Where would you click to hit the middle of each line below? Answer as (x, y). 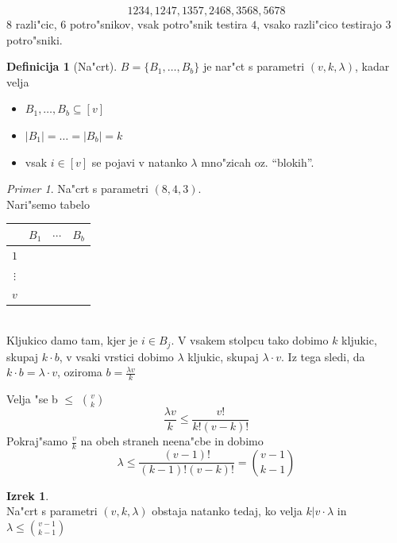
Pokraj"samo (37, 441)
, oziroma (80, 372)
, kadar (372, 66)
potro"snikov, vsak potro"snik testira (158, 24)
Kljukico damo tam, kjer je (72, 340)
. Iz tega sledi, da (323, 356)
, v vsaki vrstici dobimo (116, 356)
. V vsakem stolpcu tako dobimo (250, 340)
